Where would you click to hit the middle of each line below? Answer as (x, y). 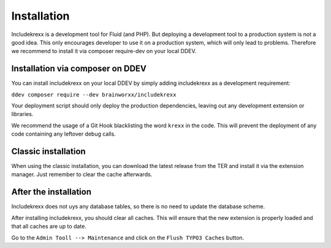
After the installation (51, 192)
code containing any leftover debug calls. (63, 134)
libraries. (22, 114)
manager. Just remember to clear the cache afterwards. (82, 175)
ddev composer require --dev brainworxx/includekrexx (94, 94)
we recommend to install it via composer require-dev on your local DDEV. (104, 51)
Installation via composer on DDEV (79, 69)
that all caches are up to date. (49, 227)
